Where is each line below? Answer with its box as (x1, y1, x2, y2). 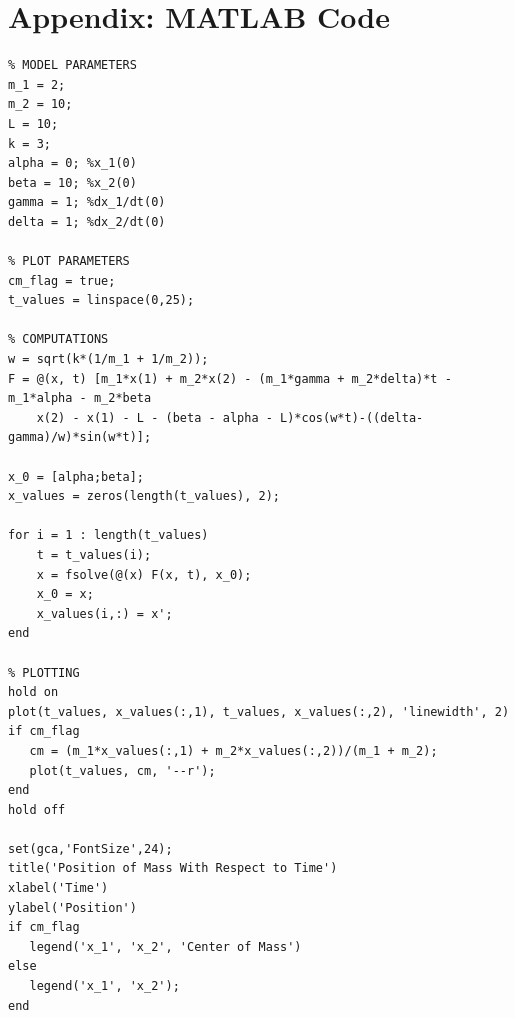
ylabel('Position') (8, 900, 137, 915)
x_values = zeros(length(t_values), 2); (8, 489, 281, 504)
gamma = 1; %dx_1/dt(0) (8, 195, 166, 210)
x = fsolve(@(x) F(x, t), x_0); (36, 567, 252, 582)
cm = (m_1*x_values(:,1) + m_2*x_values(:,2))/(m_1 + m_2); (29, 743, 438, 758)
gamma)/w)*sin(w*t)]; (8, 430, 152, 445)
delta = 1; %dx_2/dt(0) (8, 214, 166, 229)
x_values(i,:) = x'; (36, 606, 173, 621)
